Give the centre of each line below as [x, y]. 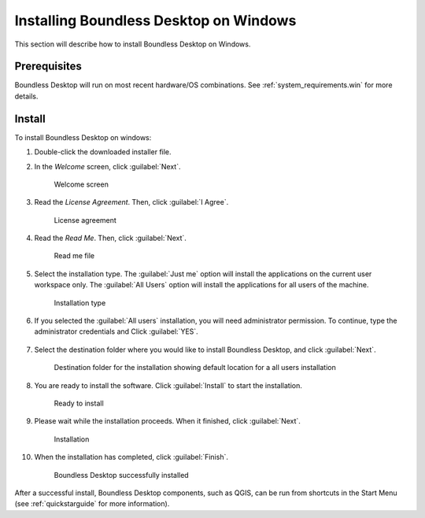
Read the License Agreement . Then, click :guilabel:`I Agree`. [131, 202]
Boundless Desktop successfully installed [121, 475]
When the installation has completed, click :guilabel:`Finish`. [131, 457]
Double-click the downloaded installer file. [103, 152]
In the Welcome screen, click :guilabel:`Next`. [107, 166]
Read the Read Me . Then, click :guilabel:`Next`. [110, 238]
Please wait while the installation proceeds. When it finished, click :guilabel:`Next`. [167, 421]
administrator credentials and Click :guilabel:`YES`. [116, 331]
